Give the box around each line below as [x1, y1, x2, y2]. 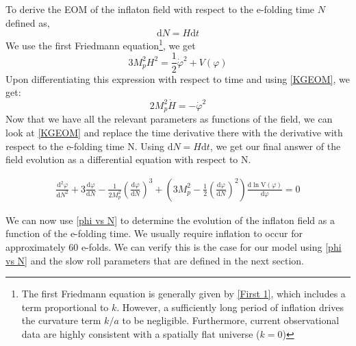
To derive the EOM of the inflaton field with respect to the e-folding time [5, 2, 315, 16]
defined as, [5, 15, 50, 29]
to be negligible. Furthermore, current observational [122, 313, 340, 328]
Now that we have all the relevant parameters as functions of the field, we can [5, 112, 333, 126]
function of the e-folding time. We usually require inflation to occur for [5, 226, 303, 240]
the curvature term [21, 313, 101, 328]
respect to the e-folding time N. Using [5, 138, 164, 153]
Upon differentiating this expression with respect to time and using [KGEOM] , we [5, 71, 350, 86]
